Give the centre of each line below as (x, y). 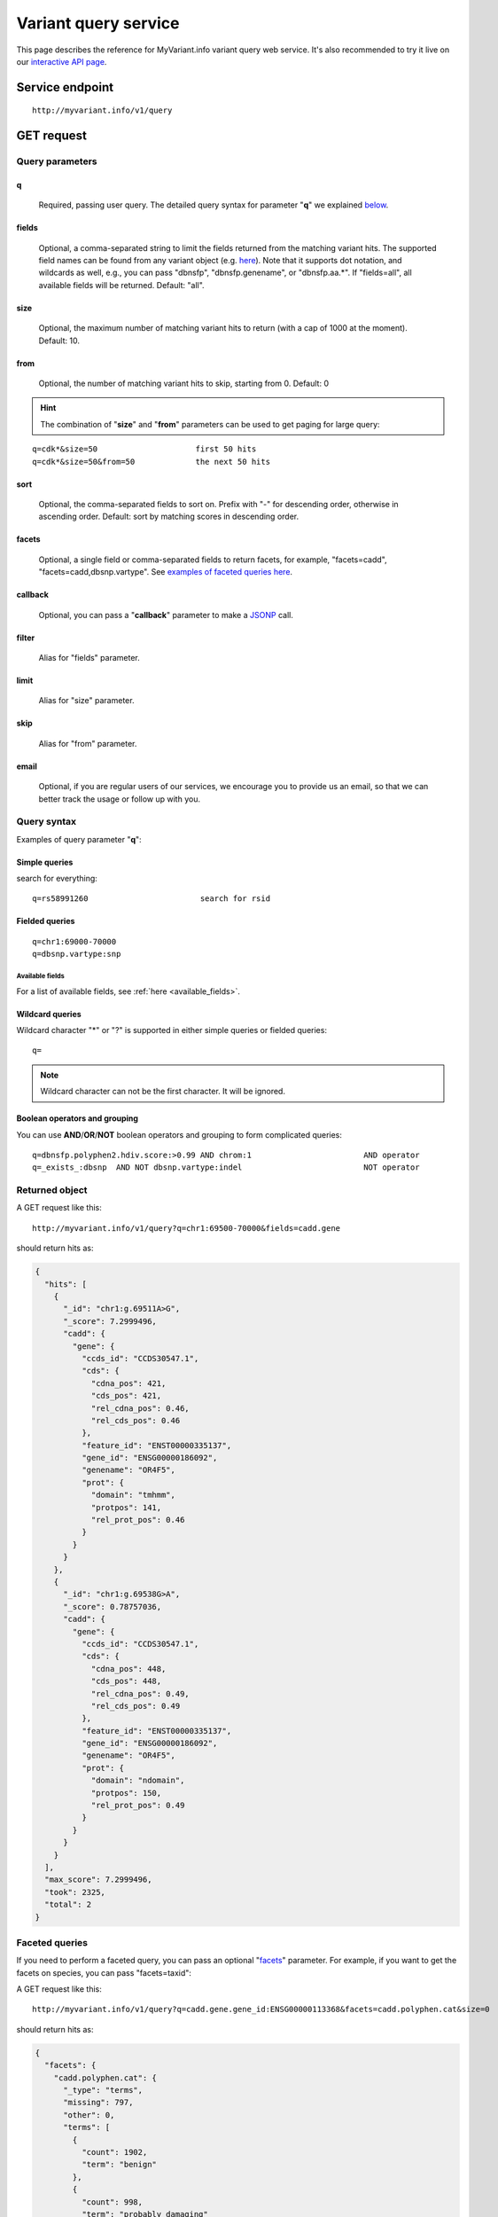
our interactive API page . (62, 61)
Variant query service (98, 23)
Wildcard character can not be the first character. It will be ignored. (163, 1092)
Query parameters (57, 161)
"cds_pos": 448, (126, 1681)
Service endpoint (65, 87)
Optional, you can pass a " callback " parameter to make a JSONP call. (166, 615)
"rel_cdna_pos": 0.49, (140, 1693)
